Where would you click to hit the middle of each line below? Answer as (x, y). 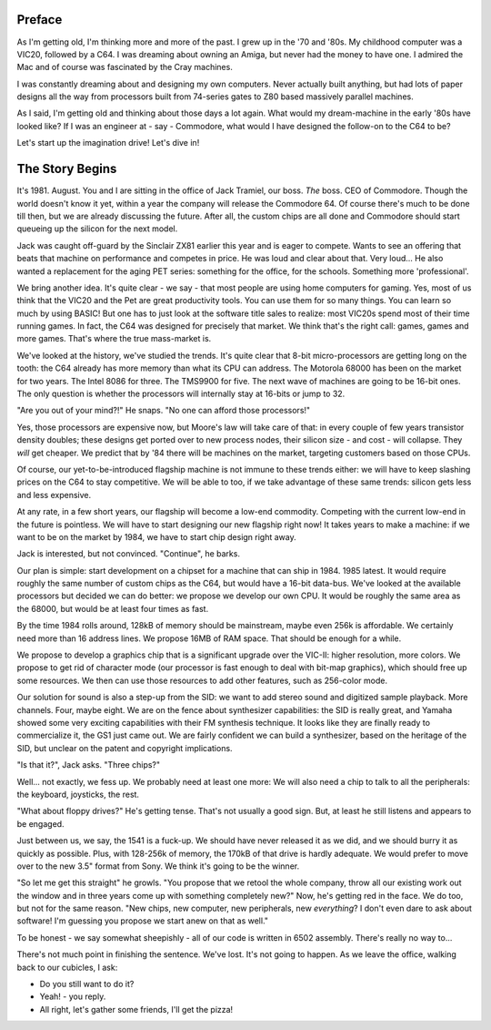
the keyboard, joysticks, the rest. (78, 794)
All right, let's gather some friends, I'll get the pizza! (136, 1009)
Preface (40, 20)
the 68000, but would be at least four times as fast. (113, 608)
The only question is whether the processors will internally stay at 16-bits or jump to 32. (181, 394)
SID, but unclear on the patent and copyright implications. (125, 748)
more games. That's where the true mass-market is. (114, 339)
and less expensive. (54, 495)
